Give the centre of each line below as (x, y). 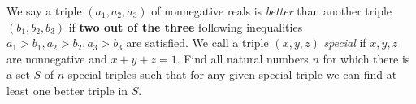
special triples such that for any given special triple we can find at (232, 74)
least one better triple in (67, 90)
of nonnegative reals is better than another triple (272, 11)
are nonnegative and (57, 58)
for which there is (366, 58)
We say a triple (44, 11)
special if (345, 43)
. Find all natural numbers (243, 58)
